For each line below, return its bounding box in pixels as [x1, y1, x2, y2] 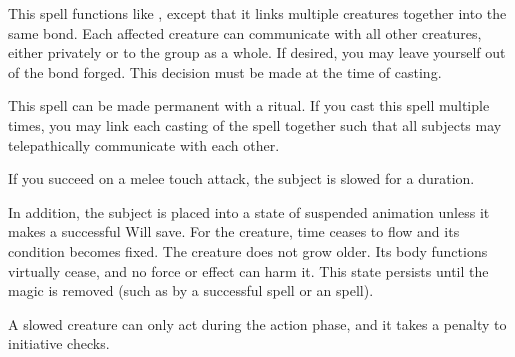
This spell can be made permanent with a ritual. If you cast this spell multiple [8, 95, 490, 116]
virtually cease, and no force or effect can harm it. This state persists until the [8, 260, 489, 281]
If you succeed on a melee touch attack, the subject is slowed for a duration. [8, 168, 475, 189]
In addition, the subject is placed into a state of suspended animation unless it [8, 201, 490, 222]
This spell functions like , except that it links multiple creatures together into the [8, 3, 507, 23]
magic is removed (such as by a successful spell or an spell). [8, 280, 374, 301]
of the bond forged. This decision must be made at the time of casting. [8, 61, 442, 82]
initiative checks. [8, 333, 110, 354]
